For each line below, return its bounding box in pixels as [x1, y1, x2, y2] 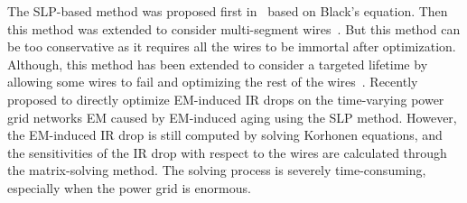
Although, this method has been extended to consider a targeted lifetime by [7, 54, 428, 73]
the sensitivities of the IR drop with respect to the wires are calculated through [7, 143, 447, 161]
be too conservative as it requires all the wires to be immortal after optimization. [7, 37, 456, 56]
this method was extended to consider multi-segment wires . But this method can [7, 19, 461, 38]
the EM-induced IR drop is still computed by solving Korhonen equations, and [7, 125, 443, 144]
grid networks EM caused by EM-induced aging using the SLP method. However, [7, 107, 457, 126]
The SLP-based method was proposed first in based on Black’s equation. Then [7, 2, 448, 20]
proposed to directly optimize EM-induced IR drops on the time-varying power [7, 89, 444, 108]
